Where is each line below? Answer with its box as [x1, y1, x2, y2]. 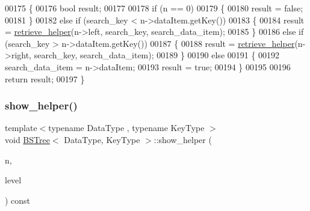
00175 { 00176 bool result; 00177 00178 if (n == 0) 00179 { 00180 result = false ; [5, 2, 303, 14]
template [5, 121, 37, 134]
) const [5, 194, 31, 206]
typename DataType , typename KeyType [48, 121, 205, 134]
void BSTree [5, 133, 50, 145]
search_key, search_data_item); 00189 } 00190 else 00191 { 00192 [34, 49, 280, 61]
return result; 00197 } [5, 72, 85, 85]
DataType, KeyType [64, 133, 140, 145]
